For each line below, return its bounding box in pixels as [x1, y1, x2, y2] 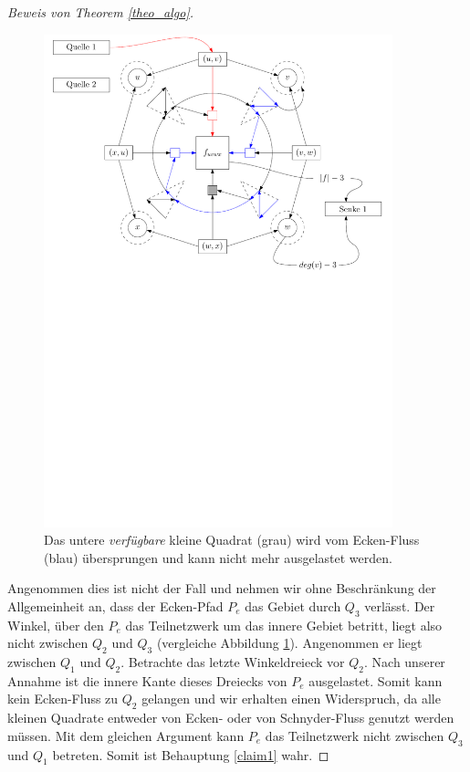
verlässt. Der [364, 596, 435, 615]
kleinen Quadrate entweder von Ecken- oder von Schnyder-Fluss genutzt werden [7, 708, 454, 727]
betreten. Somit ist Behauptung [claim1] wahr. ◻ [52, 745, 329, 764]
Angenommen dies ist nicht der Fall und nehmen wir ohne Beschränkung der [7, 579, 436, 598]
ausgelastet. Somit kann [308, 671, 443, 690]
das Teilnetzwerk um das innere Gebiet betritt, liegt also [125, 615, 443, 634]
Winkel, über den [7, 615, 104, 634]
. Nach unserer [364, 652, 445, 672]
